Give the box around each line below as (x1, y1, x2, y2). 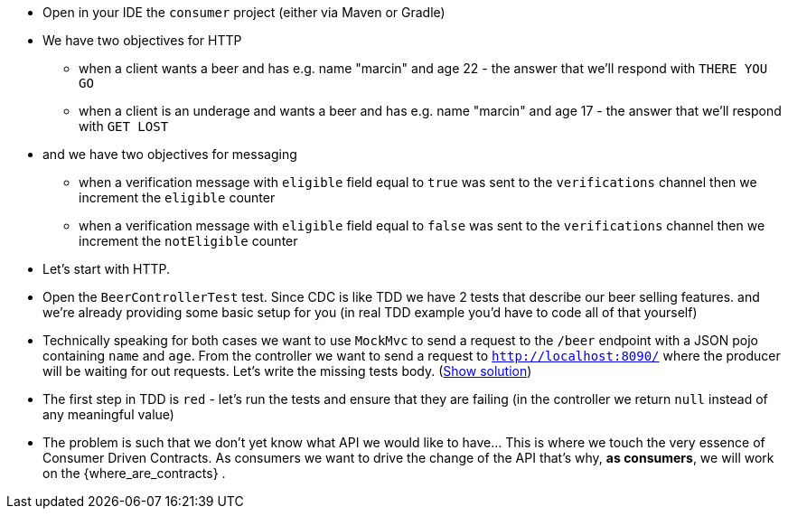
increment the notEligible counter (79, 233, 298, 249)
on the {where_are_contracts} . (42, 465, 226, 481)
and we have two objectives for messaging (42, 146, 297, 162)
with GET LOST (79, 118, 169, 134)
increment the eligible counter (79, 190, 276, 205)
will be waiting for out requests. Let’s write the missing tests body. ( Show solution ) (42, 363, 532, 379)
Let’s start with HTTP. (42, 261, 171, 277)
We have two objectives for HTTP (42, 33, 242, 48)
